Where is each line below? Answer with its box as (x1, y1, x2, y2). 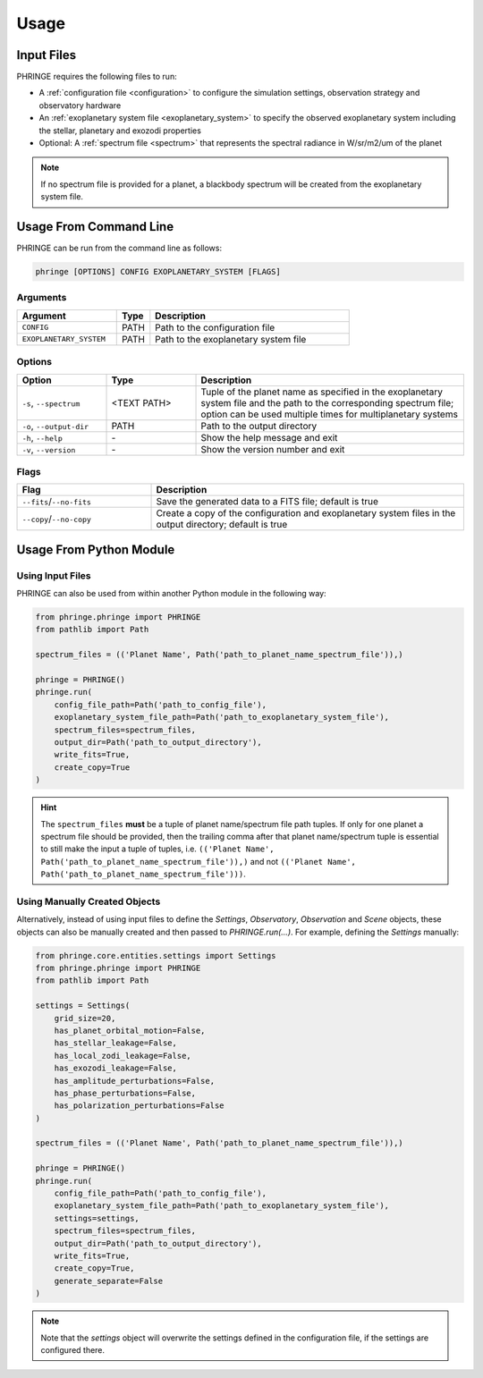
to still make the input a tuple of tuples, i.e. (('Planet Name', (40, 843, 275, 854)
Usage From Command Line (16, 219, 174, 234)
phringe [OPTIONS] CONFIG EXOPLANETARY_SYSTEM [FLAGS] (35, 266, 281, 277)
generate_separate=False (54, 1275, 164, 1286)
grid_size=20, (54, 1013, 116, 1023)
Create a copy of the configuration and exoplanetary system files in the (156, 507, 456, 520)
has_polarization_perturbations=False (54, 1101, 225, 1111)
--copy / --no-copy (21, 512, 91, 525)
